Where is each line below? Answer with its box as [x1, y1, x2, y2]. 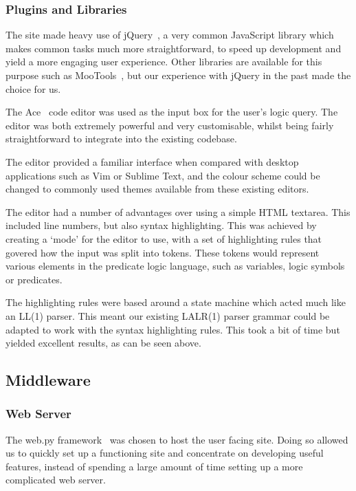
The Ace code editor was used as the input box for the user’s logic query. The [5, 105, 338, 119]
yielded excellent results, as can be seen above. [5, 336, 201, 350]
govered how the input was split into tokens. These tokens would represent [5, 245, 320, 259]
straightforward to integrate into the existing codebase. [5, 131, 237, 146]
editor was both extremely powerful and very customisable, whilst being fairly [5, 118, 334, 132]
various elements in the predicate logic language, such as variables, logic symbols [5, 259, 345, 273]
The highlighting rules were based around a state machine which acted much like [5, 295, 346, 309]
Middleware [5, 369, 91, 391]
